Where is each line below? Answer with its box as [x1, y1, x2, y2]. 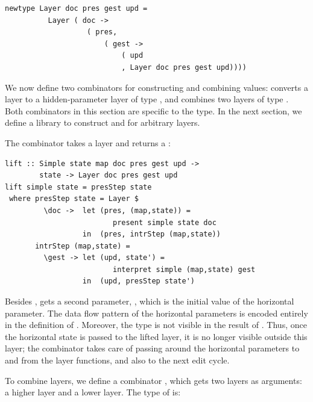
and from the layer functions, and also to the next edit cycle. [5, 354, 230, 366]
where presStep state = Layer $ [9, 194, 139, 203]
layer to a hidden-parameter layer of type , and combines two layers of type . [5, 93, 289, 105]
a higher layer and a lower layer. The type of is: [5, 386, 181, 398]
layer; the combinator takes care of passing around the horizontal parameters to [5, 342, 300, 354]
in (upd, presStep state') [82, 277, 195, 286]
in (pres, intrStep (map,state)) [82, 230, 221, 239]
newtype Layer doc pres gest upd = [5, 4, 148, 13]
